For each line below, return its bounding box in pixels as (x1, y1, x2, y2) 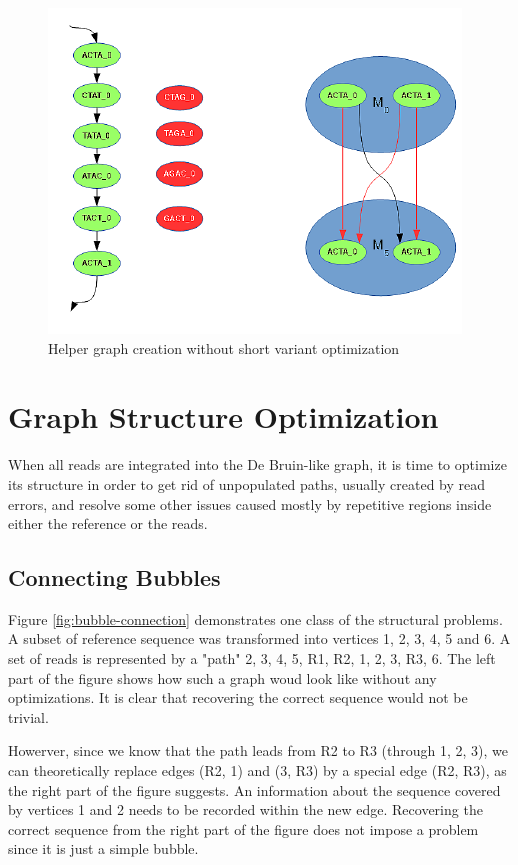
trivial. (8, 706, 49, 727)
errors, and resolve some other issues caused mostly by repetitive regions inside (8, 493, 492, 514)
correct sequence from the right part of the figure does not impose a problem (8, 818, 479, 839)
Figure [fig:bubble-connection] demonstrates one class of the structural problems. (8, 608, 503, 629)
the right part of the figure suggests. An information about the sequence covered (8, 779, 501, 800)
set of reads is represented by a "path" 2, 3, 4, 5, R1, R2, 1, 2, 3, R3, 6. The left (8, 648, 496, 669)
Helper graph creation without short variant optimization (48, 337, 400, 358)
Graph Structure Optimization (8, 396, 439, 437)
